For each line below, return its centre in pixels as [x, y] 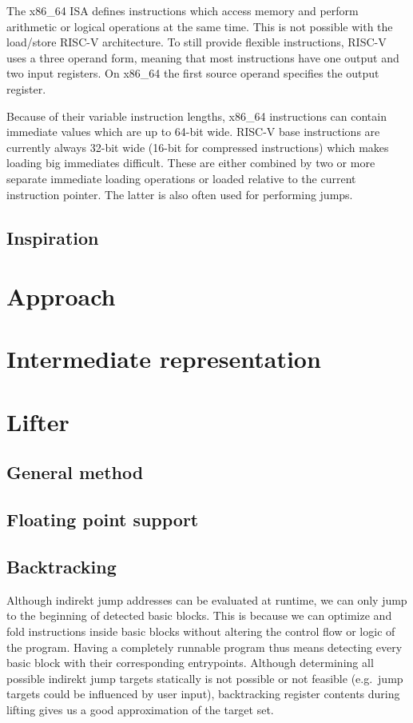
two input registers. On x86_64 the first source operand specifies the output [193, 73]
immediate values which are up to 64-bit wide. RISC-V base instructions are [193, 132]
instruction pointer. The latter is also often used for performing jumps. [180, 194]
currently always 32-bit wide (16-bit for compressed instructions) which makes [198, 147]
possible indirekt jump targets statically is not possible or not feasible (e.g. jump [205, 678]
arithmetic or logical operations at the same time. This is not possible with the [200, 26]
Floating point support [103, 519]
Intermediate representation [164, 359]
